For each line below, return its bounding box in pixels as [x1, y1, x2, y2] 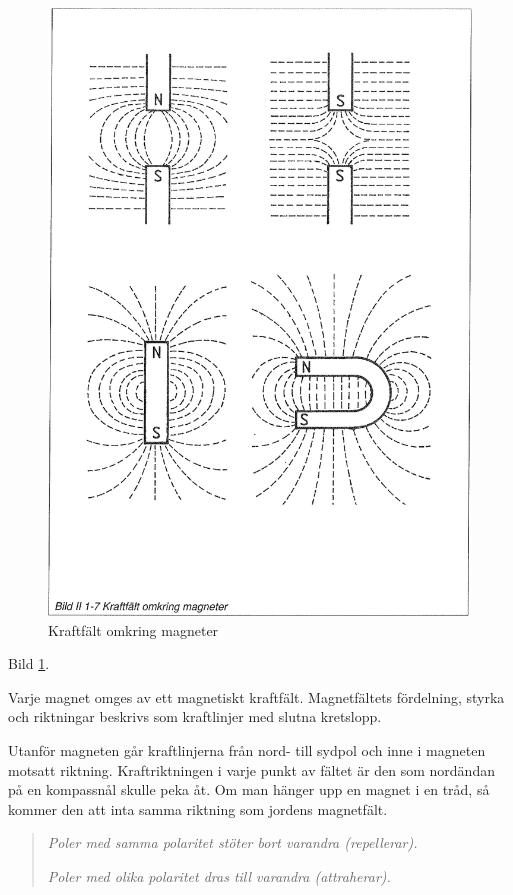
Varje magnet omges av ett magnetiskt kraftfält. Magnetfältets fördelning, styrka [8, 686, 505, 707]
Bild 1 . [8, 653, 50, 674]
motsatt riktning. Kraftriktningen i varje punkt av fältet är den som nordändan [8, 759, 495, 780]
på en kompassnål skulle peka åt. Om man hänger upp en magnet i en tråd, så [8, 779, 490, 800]
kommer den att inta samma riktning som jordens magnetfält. [8, 798, 388, 819]
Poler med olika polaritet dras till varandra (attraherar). [47, 866, 391, 887]
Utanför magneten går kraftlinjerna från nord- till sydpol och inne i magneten [8, 740, 486, 761]
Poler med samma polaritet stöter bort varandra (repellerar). [47, 832, 418, 853]
